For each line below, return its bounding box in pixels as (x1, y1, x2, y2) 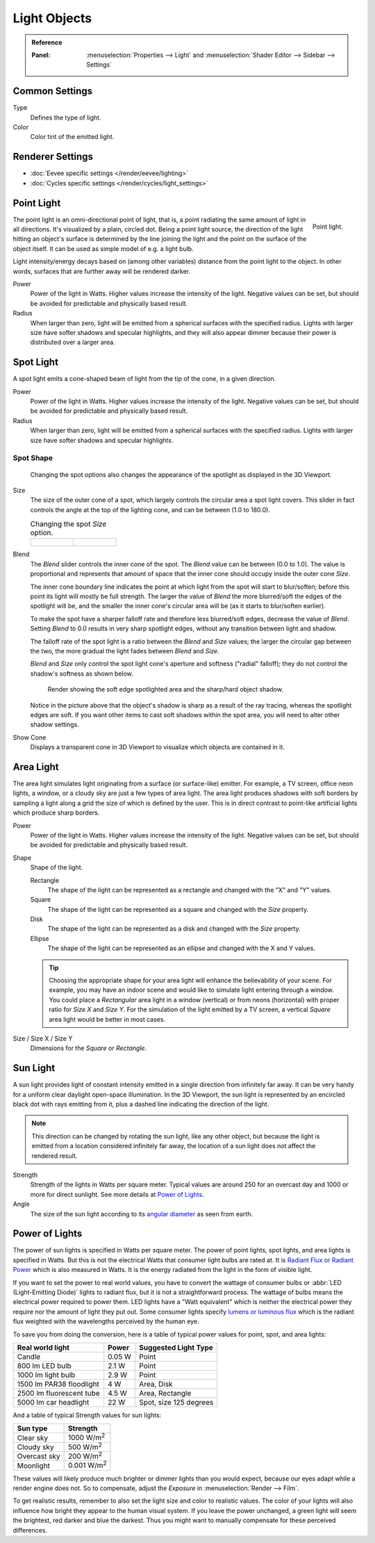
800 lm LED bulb (17, 1361, 72, 1371)
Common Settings (12, 85, 93, 97)
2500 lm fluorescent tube (17, 1388, 100, 1398)
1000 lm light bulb (17, 1370, 76, 1380)
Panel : (31, 51, 51, 59)
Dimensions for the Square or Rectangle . (30, 1044, 147, 1052)
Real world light (17, 1342, 69, 1352)
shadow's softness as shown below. (30, 669, 133, 678)
